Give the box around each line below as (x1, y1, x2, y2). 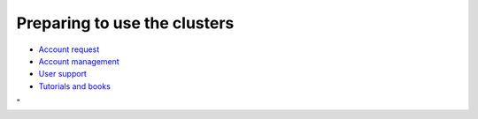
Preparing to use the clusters (16, 13, 235, 33)
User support (38, 69, 88, 79)
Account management (38, 56, 119, 66)
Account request (38, 44, 100, 55)
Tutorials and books (38, 80, 111, 92)
